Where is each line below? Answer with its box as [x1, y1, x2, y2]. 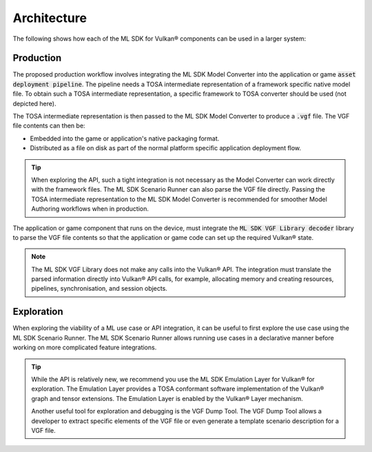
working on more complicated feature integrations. [12, 343, 157, 351]
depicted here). [12, 99, 56, 107]
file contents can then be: [12, 121, 85, 130]
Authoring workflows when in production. [31, 205, 149, 213]
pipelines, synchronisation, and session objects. [31, 285, 168, 293]
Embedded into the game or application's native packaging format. [30, 134, 220, 143]
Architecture [12, 10, 87, 25]
